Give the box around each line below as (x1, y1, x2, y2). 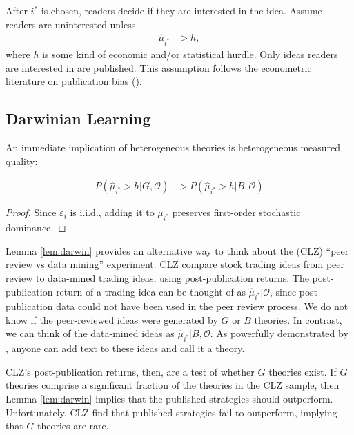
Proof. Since (6, 205, 57, 220)
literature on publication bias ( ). (6, 74, 142, 88)
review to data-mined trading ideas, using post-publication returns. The (6, 270, 309, 284)
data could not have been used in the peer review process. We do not (56, 299, 348, 313)
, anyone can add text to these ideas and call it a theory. (6, 341, 245, 356)
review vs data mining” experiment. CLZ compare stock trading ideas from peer (6, 257, 345, 271)
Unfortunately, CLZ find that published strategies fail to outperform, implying (6, 405, 337, 419)
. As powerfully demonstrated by (210, 326, 348, 340)
